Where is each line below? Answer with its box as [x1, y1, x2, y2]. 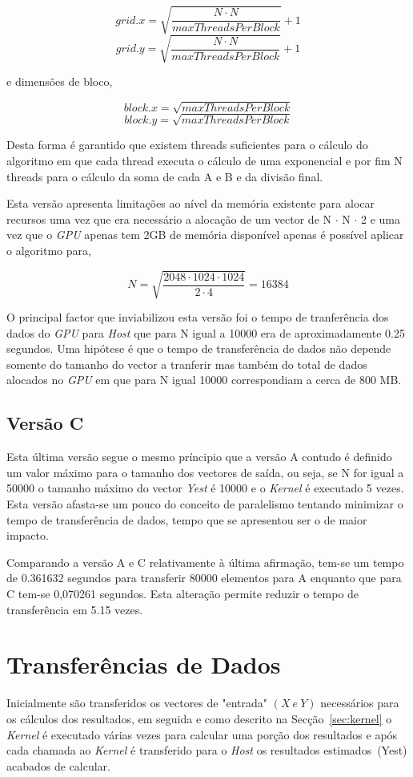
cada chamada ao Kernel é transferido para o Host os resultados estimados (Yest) [6, 742, 407, 759]
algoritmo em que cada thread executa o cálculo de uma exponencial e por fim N [6, 152, 403, 168]
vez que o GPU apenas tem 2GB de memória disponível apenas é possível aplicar [6, 226, 404, 243]
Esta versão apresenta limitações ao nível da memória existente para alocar [6, 195, 375, 212]
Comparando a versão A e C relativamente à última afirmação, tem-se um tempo [6, 553, 404, 570]
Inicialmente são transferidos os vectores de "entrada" [6, 694, 267, 711]
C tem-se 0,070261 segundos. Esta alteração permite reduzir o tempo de [6, 585, 359, 602]
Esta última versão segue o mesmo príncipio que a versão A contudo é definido [6, 448, 392, 465]
